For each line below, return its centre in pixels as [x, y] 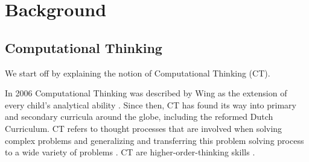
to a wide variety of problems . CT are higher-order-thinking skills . [130, 152]
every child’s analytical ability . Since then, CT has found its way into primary [151, 104]
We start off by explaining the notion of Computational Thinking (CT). [138, 73]
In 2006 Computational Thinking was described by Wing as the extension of [146, 93]
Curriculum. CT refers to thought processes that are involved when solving [144, 128]
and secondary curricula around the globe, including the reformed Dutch [139, 117]
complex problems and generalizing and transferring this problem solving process [154, 140]
